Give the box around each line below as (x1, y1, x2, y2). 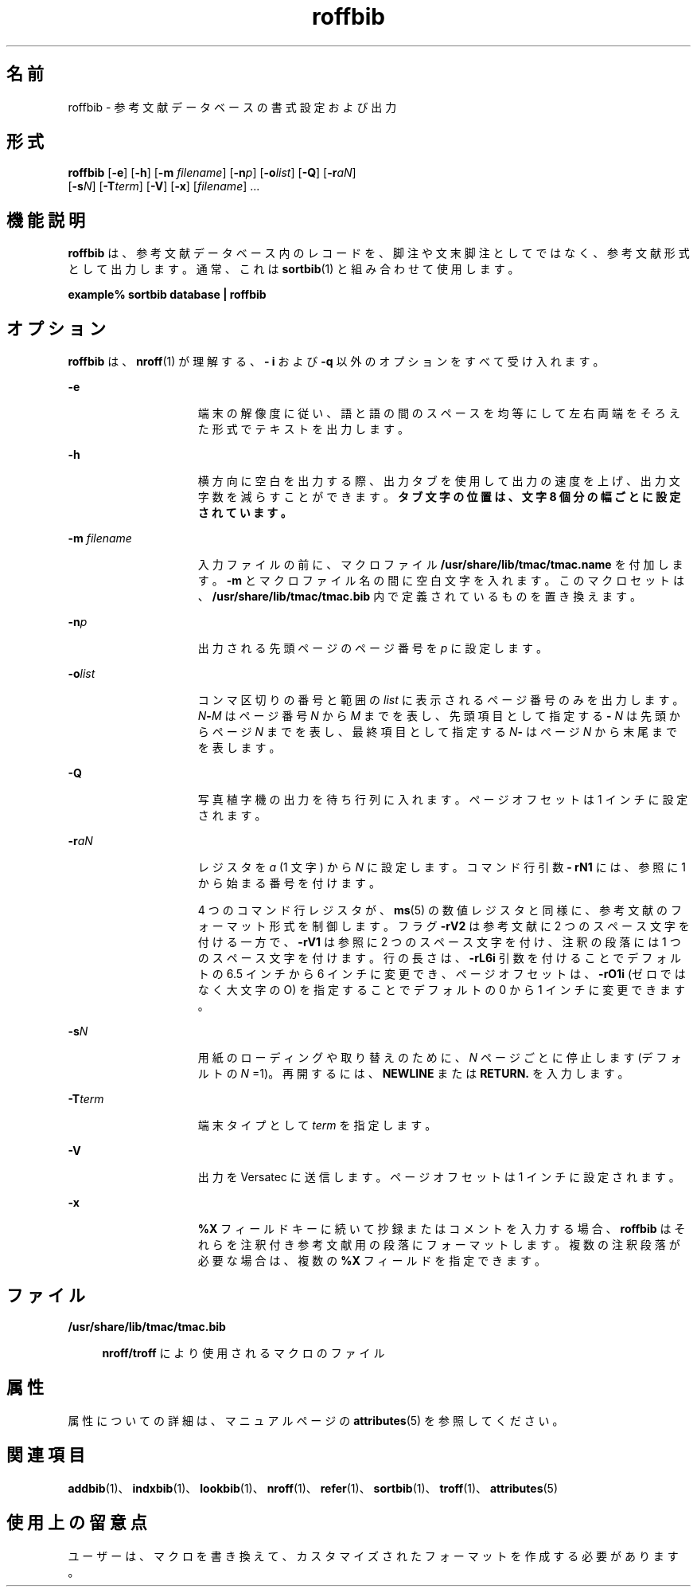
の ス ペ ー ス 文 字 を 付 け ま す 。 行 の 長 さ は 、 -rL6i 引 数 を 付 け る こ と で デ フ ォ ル (197, 951, 682, 965)
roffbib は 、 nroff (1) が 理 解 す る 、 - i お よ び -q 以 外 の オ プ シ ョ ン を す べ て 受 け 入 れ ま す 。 (68, 354, 605, 369)
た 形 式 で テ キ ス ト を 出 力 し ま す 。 (197, 422, 409, 436)
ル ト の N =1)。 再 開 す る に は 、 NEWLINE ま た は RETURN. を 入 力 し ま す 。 (197, 1067, 629, 1081)
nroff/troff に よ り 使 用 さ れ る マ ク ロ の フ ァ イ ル (102, 1345, 385, 1360)
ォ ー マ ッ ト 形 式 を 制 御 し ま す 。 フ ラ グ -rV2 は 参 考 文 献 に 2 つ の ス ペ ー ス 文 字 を (197, 919, 690, 933)
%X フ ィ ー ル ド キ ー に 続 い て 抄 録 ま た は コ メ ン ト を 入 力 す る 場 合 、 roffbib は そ (197, 1222, 686, 1236)
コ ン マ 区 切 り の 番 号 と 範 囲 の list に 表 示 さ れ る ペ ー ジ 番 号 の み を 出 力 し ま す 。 (197, 693, 684, 707)
